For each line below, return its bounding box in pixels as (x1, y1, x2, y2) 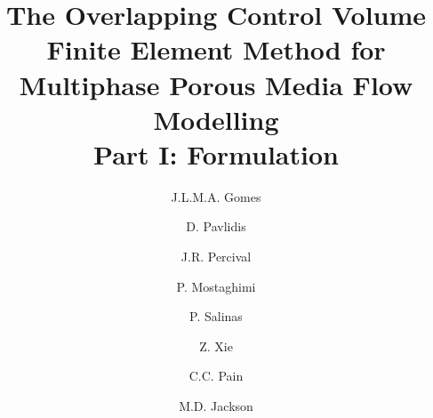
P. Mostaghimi (176, 277, 256, 295)
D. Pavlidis (186, 217, 246, 236)
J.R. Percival (180, 247, 252, 266)
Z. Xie (199, 336, 233, 355)
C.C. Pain (188, 366, 244, 385)
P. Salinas (189, 307, 243, 326)
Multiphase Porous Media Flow (19, 66, 413, 102)
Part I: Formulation (93, 135, 339, 172)
